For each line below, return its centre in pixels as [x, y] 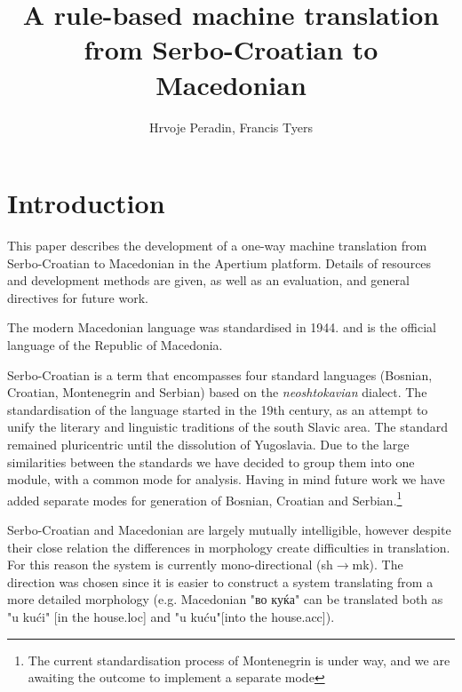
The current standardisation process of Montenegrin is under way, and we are [239, 660]
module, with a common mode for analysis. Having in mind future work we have [226, 479]
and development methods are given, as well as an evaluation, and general [208, 280]
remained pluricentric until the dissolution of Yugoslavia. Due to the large [208, 444]
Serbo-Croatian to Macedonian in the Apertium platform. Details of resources [219, 262]
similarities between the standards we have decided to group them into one [211, 461]
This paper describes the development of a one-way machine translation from [217, 246]
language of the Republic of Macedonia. [115, 345]
